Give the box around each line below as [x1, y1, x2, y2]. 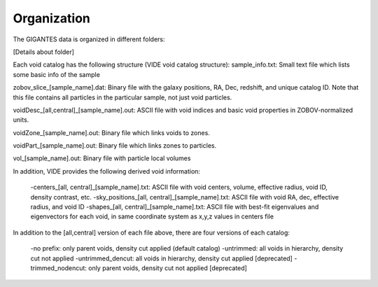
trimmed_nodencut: [30, 263, 87, 272]
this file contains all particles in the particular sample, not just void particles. [13, 93, 232, 101]
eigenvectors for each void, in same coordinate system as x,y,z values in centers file [30, 212, 274, 220]
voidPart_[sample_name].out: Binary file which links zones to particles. [13, 141, 217, 150]
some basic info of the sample [13, 70, 101, 78]
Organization [13, 10, 90, 26]
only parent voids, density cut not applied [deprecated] [87, 263, 248, 272]
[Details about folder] [13, 48, 75, 56]
